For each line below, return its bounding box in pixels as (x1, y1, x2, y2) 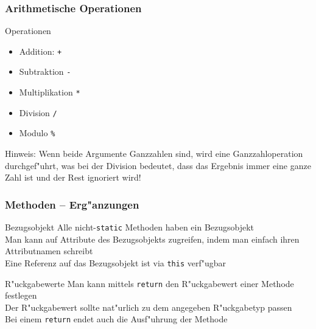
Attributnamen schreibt (5, 244, 93, 257)
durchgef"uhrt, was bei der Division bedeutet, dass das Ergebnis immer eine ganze (5, 159, 311, 171)
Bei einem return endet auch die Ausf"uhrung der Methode (5, 313, 228, 325)
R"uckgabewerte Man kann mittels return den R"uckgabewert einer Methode (5, 277, 294, 289)
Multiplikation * (19, 86, 80, 99)
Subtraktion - (19, 65, 71, 78)
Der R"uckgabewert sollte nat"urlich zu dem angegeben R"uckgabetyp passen (5, 300, 292, 313)
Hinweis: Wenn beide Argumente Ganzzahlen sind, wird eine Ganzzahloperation (5, 147, 303, 160)
